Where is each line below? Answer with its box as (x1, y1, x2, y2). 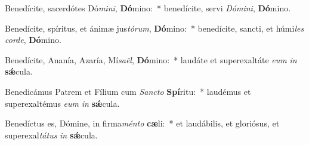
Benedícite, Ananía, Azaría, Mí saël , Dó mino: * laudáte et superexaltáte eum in (5, 53, 297, 66)
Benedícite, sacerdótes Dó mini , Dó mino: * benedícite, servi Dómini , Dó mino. (5, 2, 291, 14)
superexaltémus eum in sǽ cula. (5, 97, 120, 109)
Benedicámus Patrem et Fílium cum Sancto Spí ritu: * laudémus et (5, 85, 251, 97)
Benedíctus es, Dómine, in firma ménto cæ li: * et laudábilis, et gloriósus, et (5, 117, 280, 129)
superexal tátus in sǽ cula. (5, 128, 98, 141)
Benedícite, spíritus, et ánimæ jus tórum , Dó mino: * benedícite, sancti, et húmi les (5, 21, 304, 34)
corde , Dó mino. (5, 33, 61, 46)
